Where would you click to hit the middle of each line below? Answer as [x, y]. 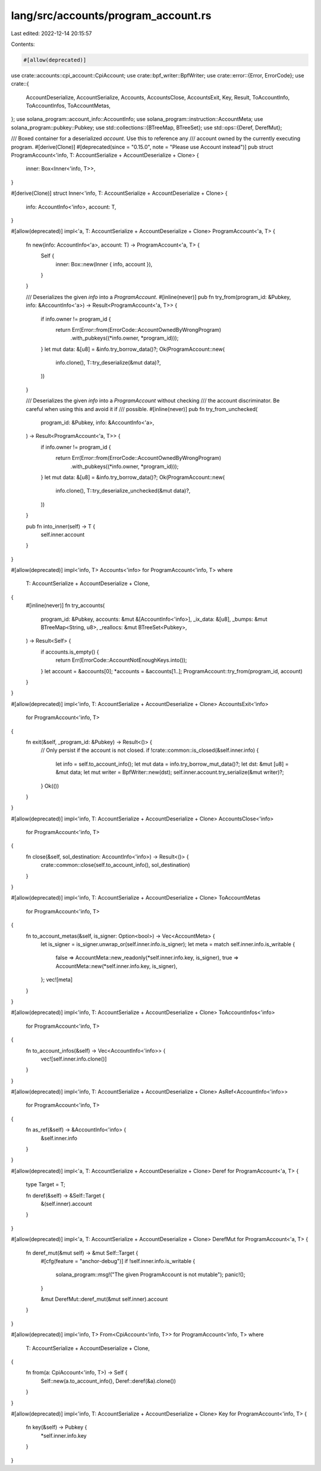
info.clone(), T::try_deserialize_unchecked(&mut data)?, [123, 491]
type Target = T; [45, 1184]
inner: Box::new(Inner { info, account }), [104, 264]
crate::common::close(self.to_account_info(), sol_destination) [115, 865]
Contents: [23, 44]
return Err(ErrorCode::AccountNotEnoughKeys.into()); [121, 660]
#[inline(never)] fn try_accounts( [65, 605]
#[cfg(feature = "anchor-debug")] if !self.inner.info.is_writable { [118, 1261]
